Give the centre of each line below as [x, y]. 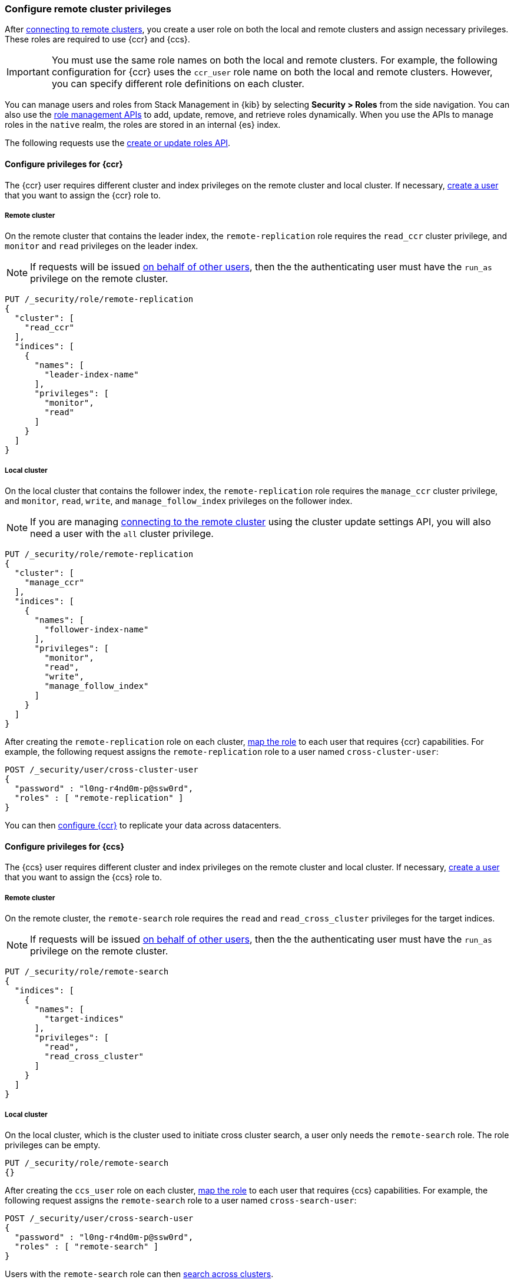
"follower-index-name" [97, 630]
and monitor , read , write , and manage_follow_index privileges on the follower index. [179, 501]
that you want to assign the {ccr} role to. [83, 195]
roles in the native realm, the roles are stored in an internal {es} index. [143, 125]
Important [28, 72]
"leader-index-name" [92, 375]
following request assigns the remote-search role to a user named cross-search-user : [181, 1200]
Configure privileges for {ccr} [64, 164]
